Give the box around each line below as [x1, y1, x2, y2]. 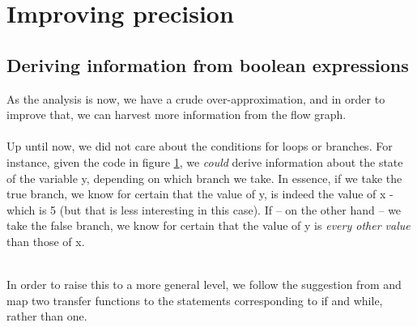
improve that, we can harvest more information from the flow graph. [6, 106, 347, 123]
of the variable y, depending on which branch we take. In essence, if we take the [6, 169, 402, 186]
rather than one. [6, 308, 87, 325]
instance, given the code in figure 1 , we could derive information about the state [6, 153, 403, 170]
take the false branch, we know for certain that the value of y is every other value [6, 217, 411, 234]
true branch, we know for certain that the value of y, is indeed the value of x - [6, 185, 394, 202]
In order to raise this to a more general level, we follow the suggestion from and [6, 276, 402, 293]
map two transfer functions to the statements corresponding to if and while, [6, 291, 383, 308]
